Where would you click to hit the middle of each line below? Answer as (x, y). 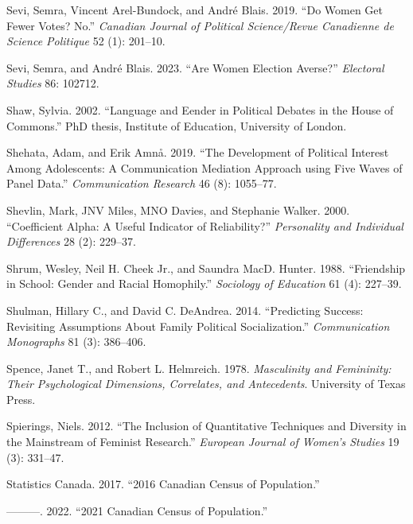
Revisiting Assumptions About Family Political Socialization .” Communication (198, 326)
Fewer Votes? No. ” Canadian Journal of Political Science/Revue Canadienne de (200, 25)
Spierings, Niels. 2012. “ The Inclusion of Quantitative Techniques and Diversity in (206, 426)
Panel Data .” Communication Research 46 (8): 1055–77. (142, 183)
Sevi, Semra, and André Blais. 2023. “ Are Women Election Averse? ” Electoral (195, 67)
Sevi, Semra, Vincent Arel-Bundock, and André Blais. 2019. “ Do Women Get (195, 10)
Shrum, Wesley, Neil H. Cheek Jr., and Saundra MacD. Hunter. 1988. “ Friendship (206, 268)
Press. (21, 399)
